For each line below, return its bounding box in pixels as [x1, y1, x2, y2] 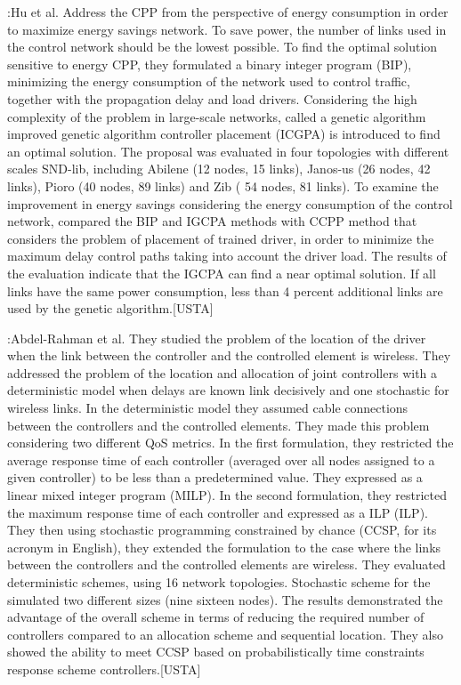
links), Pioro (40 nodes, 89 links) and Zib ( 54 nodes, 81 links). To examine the [7, 176, 439, 195]
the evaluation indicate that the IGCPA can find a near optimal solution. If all [7, 263, 436, 282]
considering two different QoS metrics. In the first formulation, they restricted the [7, 433, 454, 452]
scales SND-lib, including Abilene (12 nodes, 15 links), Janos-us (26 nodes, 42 [7, 159, 431, 178]
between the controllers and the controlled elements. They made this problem [7, 415, 430, 434]
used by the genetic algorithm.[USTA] [7, 299, 214, 318]
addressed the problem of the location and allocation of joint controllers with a [7, 363, 438, 382]
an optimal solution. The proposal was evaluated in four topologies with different [7, 141, 449, 160]
